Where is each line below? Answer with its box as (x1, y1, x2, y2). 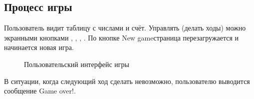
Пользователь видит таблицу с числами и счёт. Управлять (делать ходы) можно (4, 22, 246, 33)
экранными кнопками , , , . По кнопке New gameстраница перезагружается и (4, 32, 239, 42)
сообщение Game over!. (4, 85, 76, 96)
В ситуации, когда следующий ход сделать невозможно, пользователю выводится (4, 75, 250, 86)
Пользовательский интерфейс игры (24, 58, 129, 69)
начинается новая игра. (4, 42, 74, 52)
